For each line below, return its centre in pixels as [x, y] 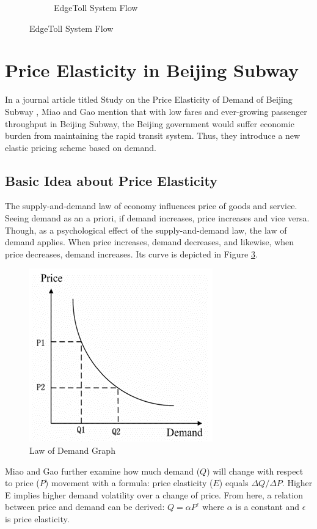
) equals [234, 483]
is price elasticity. [37, 519]
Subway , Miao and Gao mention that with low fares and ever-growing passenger [156, 111]
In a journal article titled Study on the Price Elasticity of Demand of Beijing [149, 99]
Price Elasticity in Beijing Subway [152, 70]
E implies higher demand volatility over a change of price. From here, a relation [154, 494]
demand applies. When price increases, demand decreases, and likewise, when [150, 242]
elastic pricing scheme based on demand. [81, 147]
